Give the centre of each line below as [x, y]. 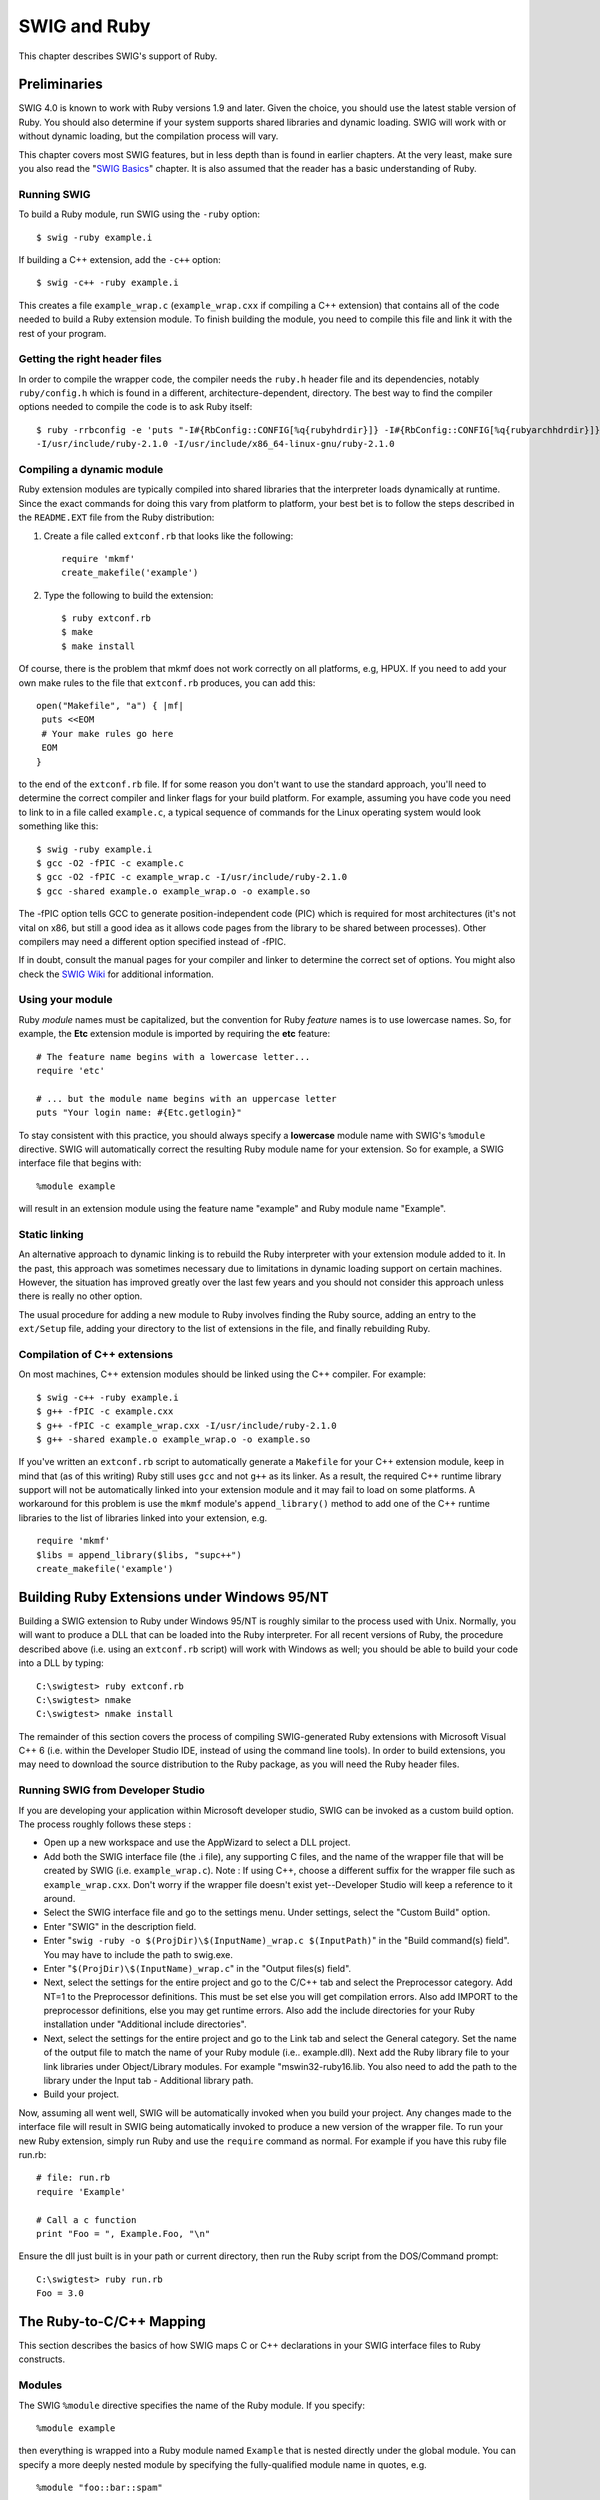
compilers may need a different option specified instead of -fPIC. [152, 941]
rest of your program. [62, 333]
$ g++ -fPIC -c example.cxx [105, 1411]
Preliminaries [61, 84]
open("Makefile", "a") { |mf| [110, 706]
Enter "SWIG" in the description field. [120, 1926]
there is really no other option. [80, 1296]
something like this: [58, 826]
